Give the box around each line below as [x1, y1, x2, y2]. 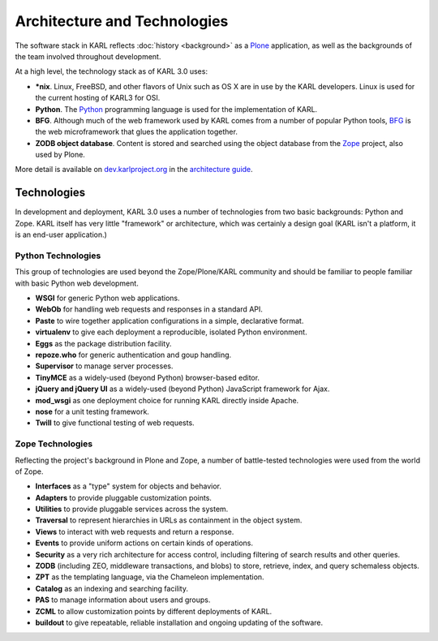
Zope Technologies [15, 438, 93, 450]
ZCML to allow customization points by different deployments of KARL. [35, 606, 273, 616]
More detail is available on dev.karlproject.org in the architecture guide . [15, 165, 253, 174]
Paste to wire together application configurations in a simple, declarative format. [35, 316, 304, 325]
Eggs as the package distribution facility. [35, 338, 172, 348]
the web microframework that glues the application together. [35, 127, 238, 137]
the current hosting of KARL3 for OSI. [35, 93, 161, 103]
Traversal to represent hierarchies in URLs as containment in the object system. [35, 515, 303, 525]
